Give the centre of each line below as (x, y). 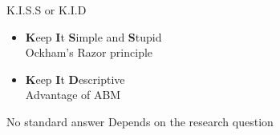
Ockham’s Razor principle (89, 52)
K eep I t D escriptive (75, 79)
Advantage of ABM (73, 95)
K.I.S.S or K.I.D (47, 10)
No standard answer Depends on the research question (140, 121)
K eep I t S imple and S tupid (93, 36)
